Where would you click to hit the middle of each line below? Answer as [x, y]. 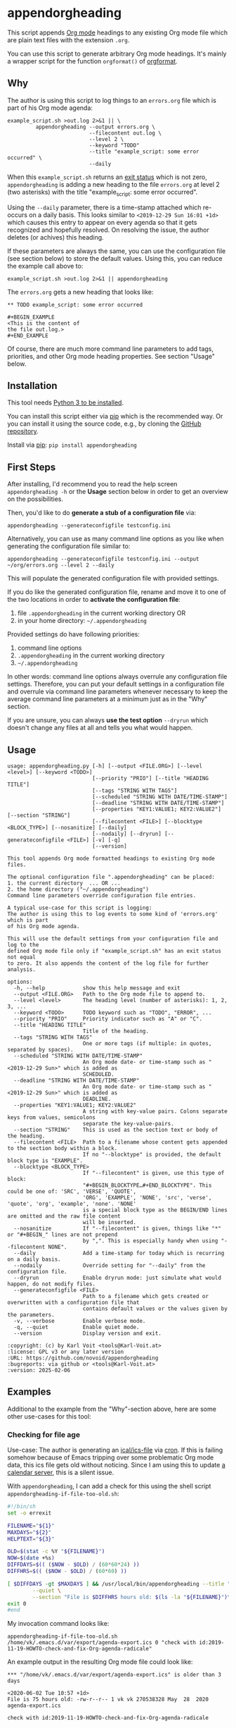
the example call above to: [45, 266]
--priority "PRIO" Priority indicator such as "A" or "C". [108, 1019]
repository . [23, 431]
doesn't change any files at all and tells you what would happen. [100, 728]
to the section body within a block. [63, 1148]
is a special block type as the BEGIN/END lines [155, 1210]
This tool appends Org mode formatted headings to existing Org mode [111, 858]
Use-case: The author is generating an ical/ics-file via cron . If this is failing [115, 1450]
